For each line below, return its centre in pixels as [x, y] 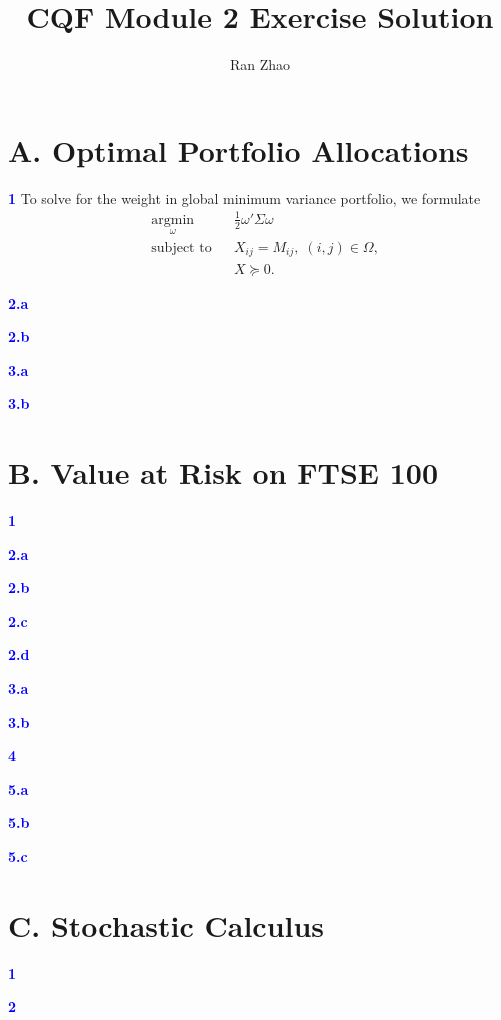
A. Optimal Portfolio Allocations [238, 149]
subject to [181, 248]
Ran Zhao [260, 64]
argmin [173, 219]
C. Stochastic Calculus [166, 924]
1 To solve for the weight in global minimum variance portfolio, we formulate [244, 197]
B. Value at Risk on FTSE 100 [223, 472]
